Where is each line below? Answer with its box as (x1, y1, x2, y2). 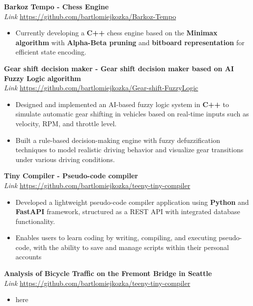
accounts (15, 251, 42, 262)
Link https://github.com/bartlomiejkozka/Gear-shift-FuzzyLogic (4, 83, 198, 93)
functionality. (15, 216, 55, 226)
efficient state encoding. (15, 47, 86, 57)
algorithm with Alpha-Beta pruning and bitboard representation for (15, 37, 245, 47)
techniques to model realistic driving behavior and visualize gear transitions (15, 144, 244, 155)
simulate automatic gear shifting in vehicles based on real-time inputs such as (15, 109, 249, 119)
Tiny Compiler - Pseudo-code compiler (4, 170, 138, 181)
